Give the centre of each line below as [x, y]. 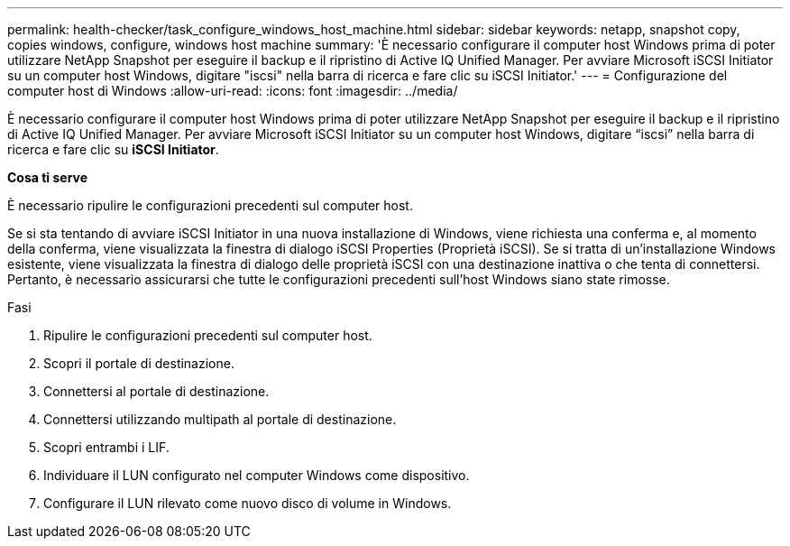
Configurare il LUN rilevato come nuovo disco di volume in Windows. [248, 503]
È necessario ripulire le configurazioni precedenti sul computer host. [210, 205]
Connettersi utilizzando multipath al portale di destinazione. [220, 419]
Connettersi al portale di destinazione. [156, 391]
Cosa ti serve [48, 177]
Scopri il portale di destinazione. [139, 363]
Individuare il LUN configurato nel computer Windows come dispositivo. [257, 475]
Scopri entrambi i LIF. [106, 447]
